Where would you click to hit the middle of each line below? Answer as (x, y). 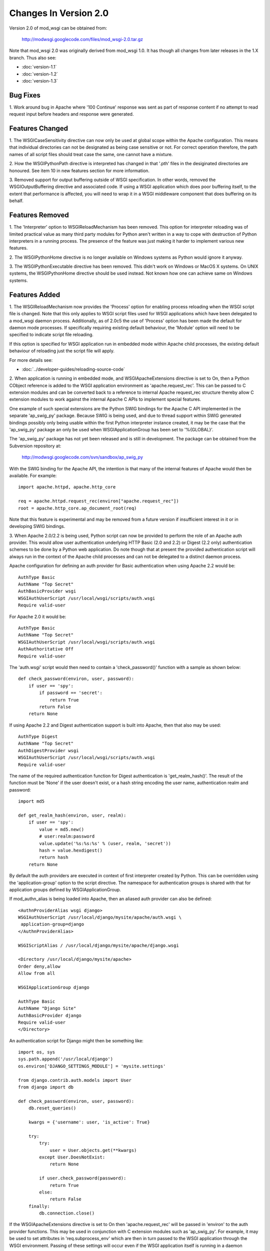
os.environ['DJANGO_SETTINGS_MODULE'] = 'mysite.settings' (92, 1066)
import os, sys (37, 1052)
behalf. (16, 201)
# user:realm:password (67, 836)
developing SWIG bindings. (37, 526)
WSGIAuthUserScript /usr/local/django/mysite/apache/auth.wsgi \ (100, 917)
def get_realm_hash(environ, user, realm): (72, 815)
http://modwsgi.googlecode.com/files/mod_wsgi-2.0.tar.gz (82, 39)
